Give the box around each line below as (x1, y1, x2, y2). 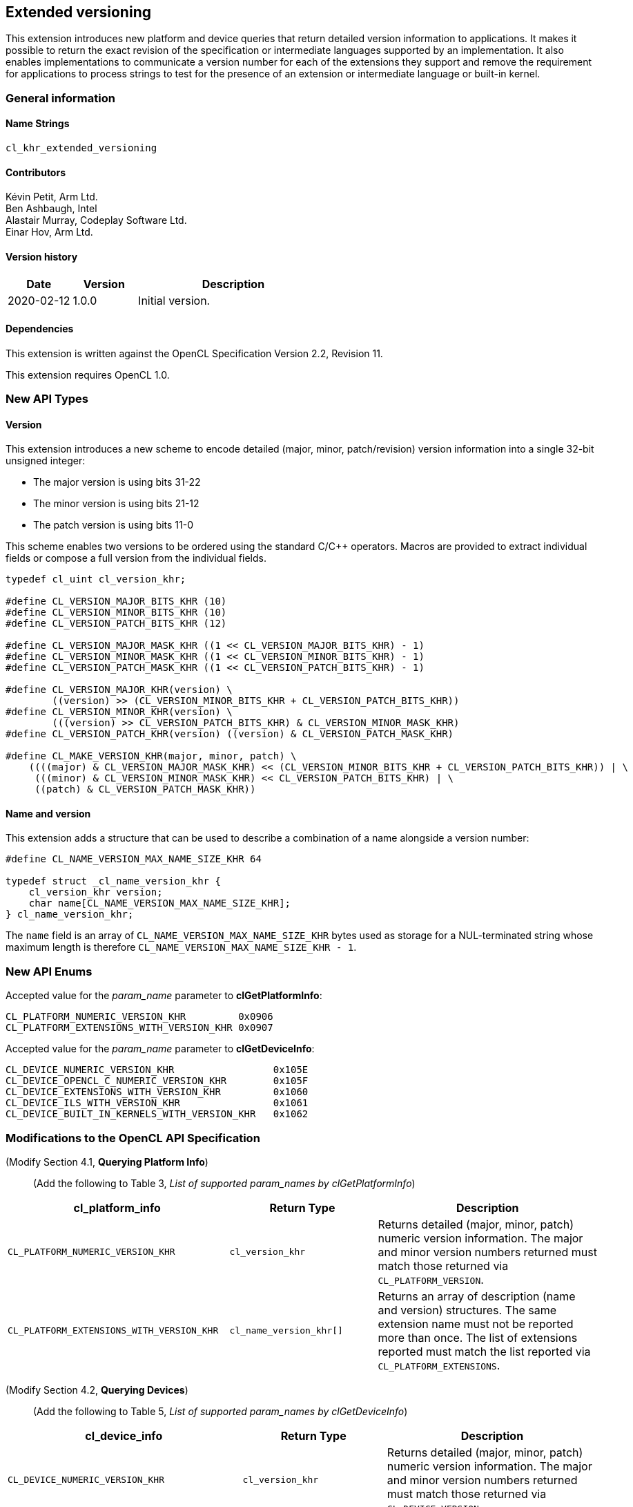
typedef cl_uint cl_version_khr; (6, 574, 186, 585)
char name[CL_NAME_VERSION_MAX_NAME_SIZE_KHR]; (28, 898, 291, 909)
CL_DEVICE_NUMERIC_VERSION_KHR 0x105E (6, 1064, 309, 1076)
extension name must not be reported (378, 1316, 574, 1331)
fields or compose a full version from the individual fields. (6, 552, 266, 565)
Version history (6, 250, 78, 263)
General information (6, 91, 115, 105)
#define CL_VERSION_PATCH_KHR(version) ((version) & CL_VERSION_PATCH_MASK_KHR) (6, 728, 454, 740)
